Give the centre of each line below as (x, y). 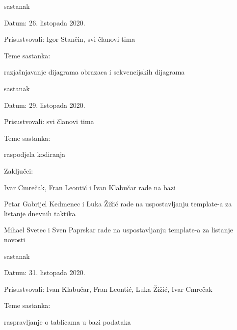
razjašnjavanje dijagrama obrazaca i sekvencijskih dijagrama (94, 72)
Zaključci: (19, 170)
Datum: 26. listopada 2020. (45, 22)
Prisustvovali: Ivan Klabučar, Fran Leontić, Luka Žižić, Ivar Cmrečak (108, 289)
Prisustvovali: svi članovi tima (49, 121)
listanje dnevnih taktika (40, 213)
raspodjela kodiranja (35, 154)
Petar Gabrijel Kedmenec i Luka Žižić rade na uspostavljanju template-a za (118, 204)
